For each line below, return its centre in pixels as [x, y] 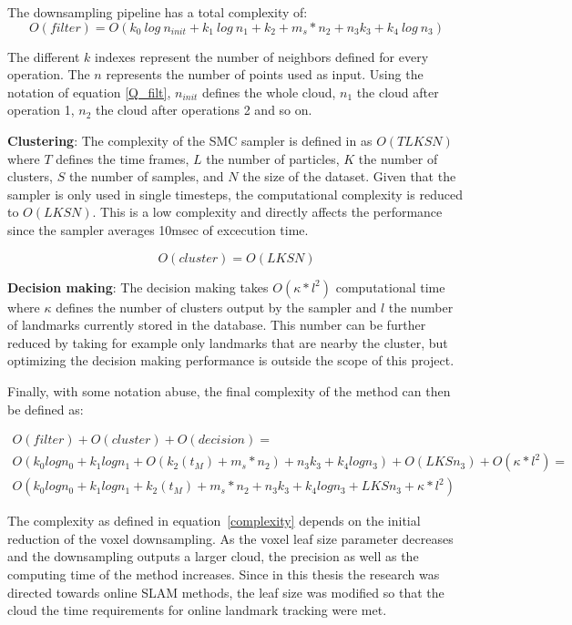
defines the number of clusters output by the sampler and [216, 307]
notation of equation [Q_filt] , [89, 92]
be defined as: [46, 409]
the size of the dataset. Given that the [349, 176]
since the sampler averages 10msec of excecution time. [158, 229]
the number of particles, [273, 158]
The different [44, 56]
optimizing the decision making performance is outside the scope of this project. [231, 360]
